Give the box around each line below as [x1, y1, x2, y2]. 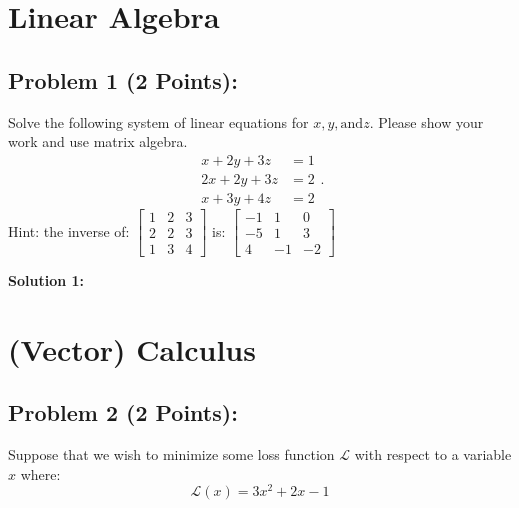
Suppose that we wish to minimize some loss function [8, 444, 335, 465]
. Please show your [369, 111, 484, 132]
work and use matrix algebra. [8, 131, 188, 152]
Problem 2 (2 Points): [8, 397, 238, 428]
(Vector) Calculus [8, 328, 256, 369]
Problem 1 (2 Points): [8, 64, 238, 95]
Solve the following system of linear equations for [8, 111, 309, 132]
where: [20, 463, 61, 484]
